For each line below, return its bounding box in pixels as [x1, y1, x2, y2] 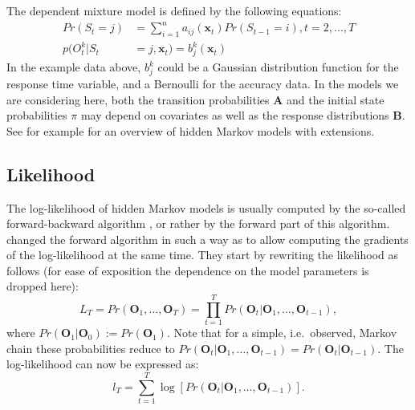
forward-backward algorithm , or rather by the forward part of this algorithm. [6, 215, 390, 232]
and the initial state [287, 91, 384, 108]
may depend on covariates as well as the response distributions [80, 107, 389, 124]
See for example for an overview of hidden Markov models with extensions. [6, 122, 375, 139]
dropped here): [6, 278, 79, 294]
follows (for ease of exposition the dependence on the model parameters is [6, 262, 369, 278]
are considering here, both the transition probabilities [6, 91, 270, 108]
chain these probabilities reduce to [6, 339, 175, 356]
